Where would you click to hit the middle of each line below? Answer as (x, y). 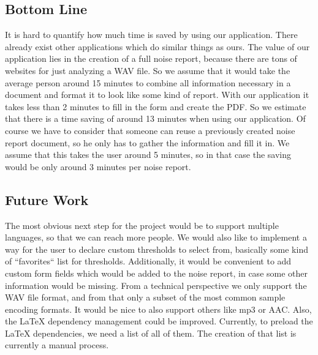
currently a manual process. (57, 345)
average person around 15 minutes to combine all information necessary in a (148, 82)
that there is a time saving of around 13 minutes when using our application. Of (155, 118)
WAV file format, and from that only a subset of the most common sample (145, 297)
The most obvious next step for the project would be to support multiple (142, 225)
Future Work (47, 199)
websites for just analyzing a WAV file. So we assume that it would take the (148, 70)
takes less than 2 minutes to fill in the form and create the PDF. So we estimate (156, 106)
